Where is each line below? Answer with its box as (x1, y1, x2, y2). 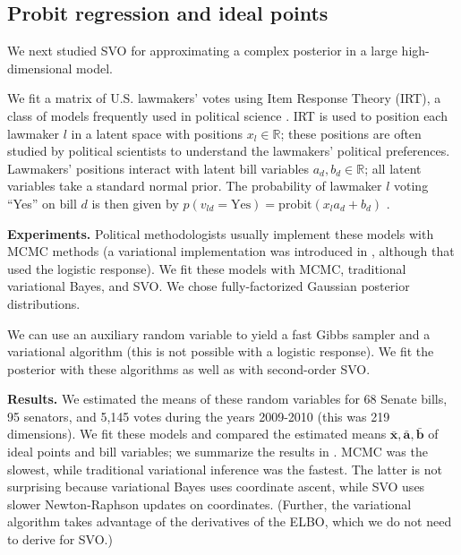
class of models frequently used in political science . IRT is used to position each (7, 106, 448, 124)
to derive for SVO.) (7, 530, 113, 549)
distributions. (7, 294, 81, 312)
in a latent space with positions (71, 124, 243, 142)
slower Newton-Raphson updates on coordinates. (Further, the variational (7, 494, 412, 513)
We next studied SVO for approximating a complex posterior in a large (7, 41, 397, 60)
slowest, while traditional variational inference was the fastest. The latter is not (7, 459, 442, 478)
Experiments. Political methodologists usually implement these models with (7, 224, 434, 243)
